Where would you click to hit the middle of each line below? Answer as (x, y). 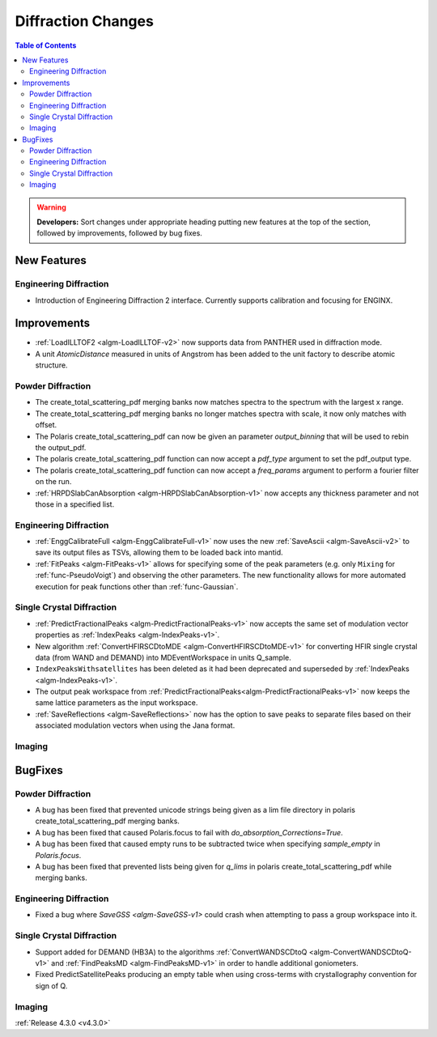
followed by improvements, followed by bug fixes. (119, 233)
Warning (51, 207)
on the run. (53, 482)
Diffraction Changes (84, 21)
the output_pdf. (61, 447)
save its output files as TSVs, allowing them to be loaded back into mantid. (159, 552)
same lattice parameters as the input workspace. (117, 703)
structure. (51, 365)
